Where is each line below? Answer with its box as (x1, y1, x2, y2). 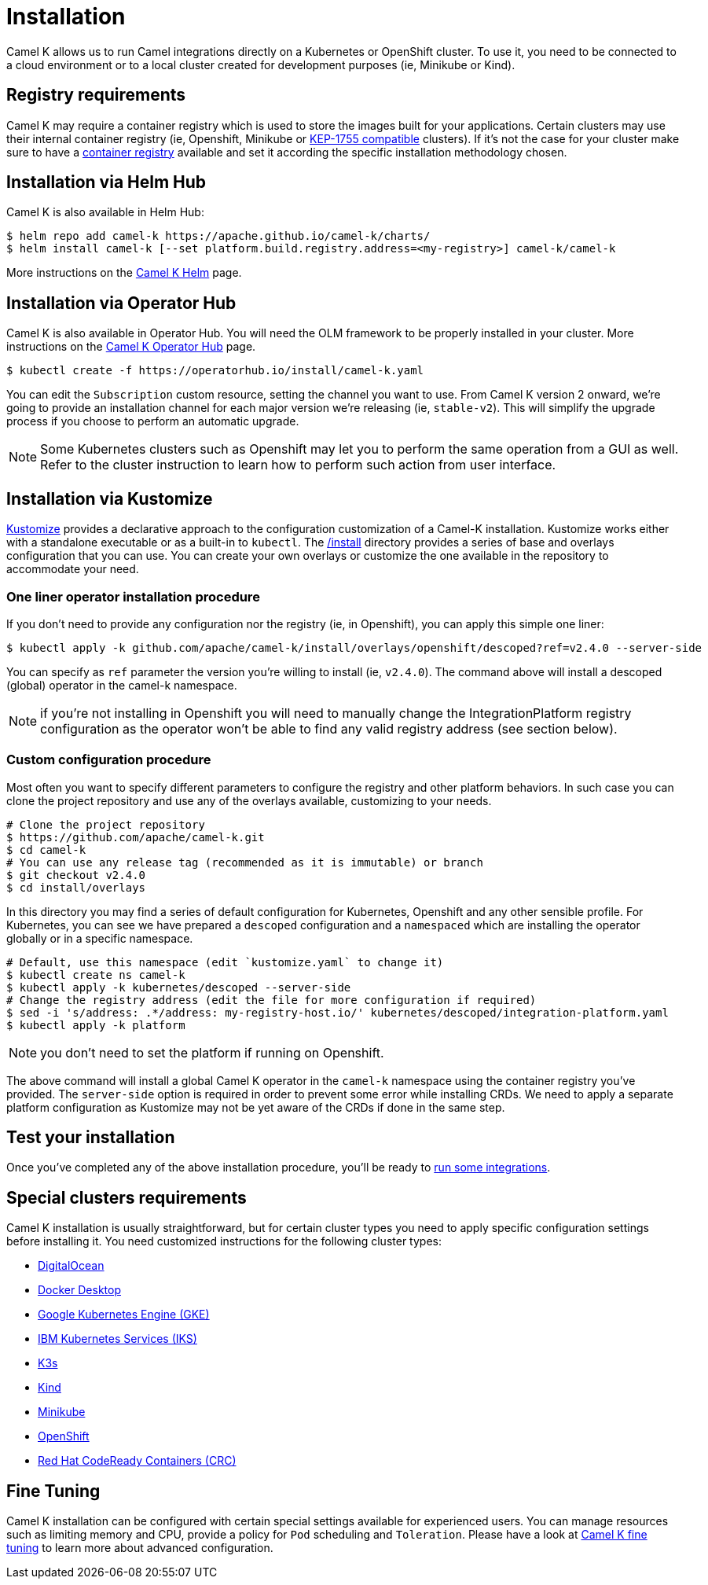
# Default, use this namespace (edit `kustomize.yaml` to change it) (6, 955, 444, 969)
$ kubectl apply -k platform (6, 1018, 185, 1032)
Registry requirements (6, 85, 186, 105)
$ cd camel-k (6, 843, 86, 856)
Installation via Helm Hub (6, 172, 207, 193)
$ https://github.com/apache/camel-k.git (6, 830, 265, 844)
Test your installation (6, 1127, 175, 1148)
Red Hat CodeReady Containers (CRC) (38, 1454, 237, 1468)
